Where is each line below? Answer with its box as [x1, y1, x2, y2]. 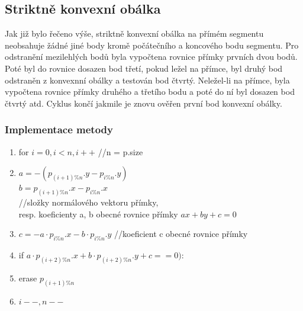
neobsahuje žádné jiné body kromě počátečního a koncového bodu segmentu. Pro [5, 39, 299, 51]
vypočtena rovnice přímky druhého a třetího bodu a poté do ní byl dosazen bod [5, 85, 295, 98]
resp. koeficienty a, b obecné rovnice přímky [18, 207, 178, 220]
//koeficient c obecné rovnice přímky [114, 227, 248, 240]
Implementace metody [5, 122, 113, 137]
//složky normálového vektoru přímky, [18, 196, 159, 209]
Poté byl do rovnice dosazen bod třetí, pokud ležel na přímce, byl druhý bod [5, 62, 283, 74]
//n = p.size [98, 145, 143, 158]
